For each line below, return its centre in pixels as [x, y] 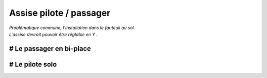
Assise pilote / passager [60, 13]
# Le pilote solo [33, 64]
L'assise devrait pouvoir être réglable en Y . [53, 34]
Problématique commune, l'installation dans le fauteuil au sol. [72, 28]
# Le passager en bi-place [50, 49]
